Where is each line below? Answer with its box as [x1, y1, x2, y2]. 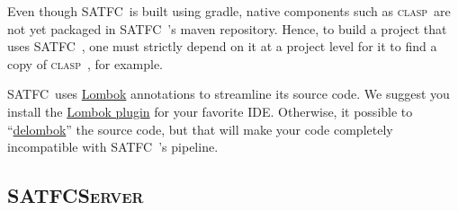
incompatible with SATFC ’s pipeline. [7, 137, 219, 156]
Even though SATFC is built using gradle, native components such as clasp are [7, 2, 451, 20]
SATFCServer [7, 181, 144, 209]
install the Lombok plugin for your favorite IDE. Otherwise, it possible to [7, 101, 413, 120]
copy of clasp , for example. [7, 54, 163, 73]
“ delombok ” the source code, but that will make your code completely [7, 119, 393, 138]
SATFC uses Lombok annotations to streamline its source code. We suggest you [7, 84, 450, 103]
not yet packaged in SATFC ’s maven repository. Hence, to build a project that [7, 19, 447, 38]
